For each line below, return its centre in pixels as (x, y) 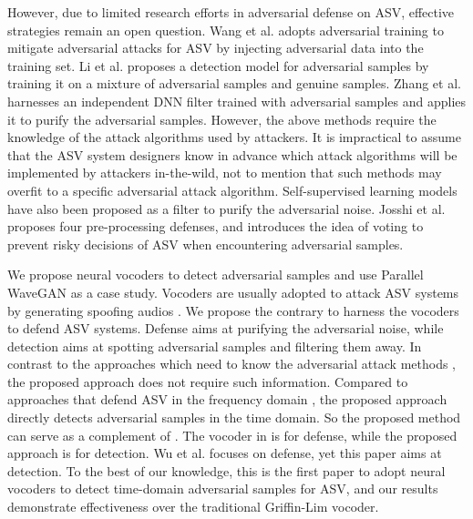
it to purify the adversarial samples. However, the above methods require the (222, 119)
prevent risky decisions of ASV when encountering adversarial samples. (206, 244)
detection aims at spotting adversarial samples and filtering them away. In (215, 346)
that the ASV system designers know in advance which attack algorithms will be (232, 154)
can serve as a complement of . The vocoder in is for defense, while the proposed (232, 435)
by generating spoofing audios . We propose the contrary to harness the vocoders (233, 310)
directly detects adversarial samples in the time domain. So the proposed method (234, 417)
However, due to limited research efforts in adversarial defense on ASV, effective (231, 12)
